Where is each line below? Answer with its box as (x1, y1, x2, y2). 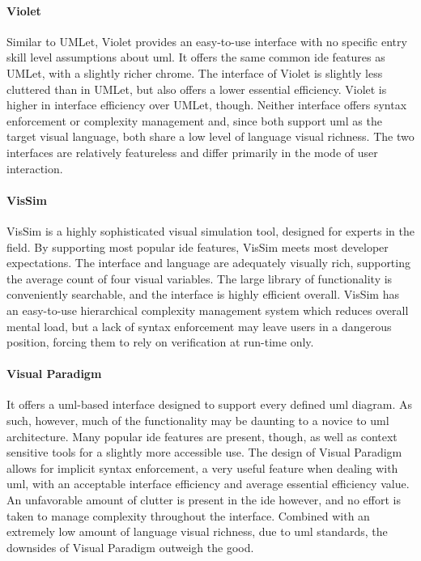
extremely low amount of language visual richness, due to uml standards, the (6, 523, 388, 540)
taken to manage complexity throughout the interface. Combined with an (6, 507, 370, 524)
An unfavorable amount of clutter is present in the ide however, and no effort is (6, 491, 401, 508)
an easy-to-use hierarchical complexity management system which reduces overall (6, 301, 409, 318)
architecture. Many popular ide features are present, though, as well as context (6, 427, 398, 444)
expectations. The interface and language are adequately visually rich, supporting (6, 254, 410, 271)
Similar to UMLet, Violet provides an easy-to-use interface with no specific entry (6, 32, 407, 49)
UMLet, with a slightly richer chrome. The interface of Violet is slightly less (6, 64, 383, 81)
